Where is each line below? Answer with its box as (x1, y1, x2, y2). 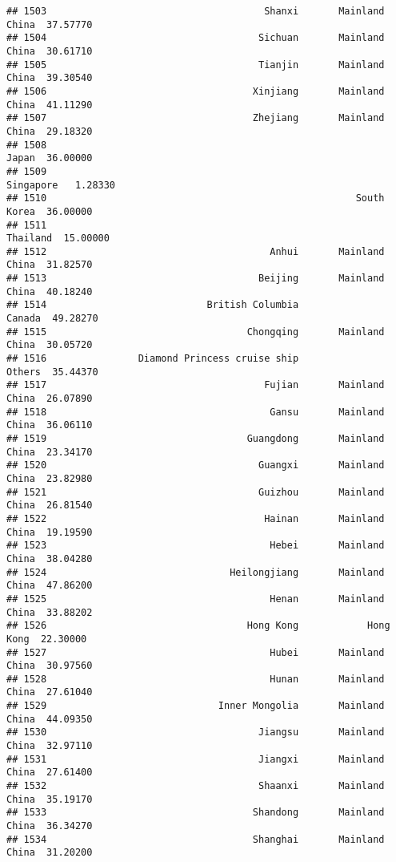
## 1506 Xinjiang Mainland (6, 85, 385, 97)
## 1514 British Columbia (6, 299, 299, 311)
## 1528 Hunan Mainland (6, 673, 385, 685)
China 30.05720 (6, 339, 93, 351)
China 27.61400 (6, 767, 93, 779)
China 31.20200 (6, 847, 93, 859)
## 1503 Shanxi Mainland (6, 6, 385, 17)
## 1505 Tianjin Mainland (6, 59, 385, 71)
